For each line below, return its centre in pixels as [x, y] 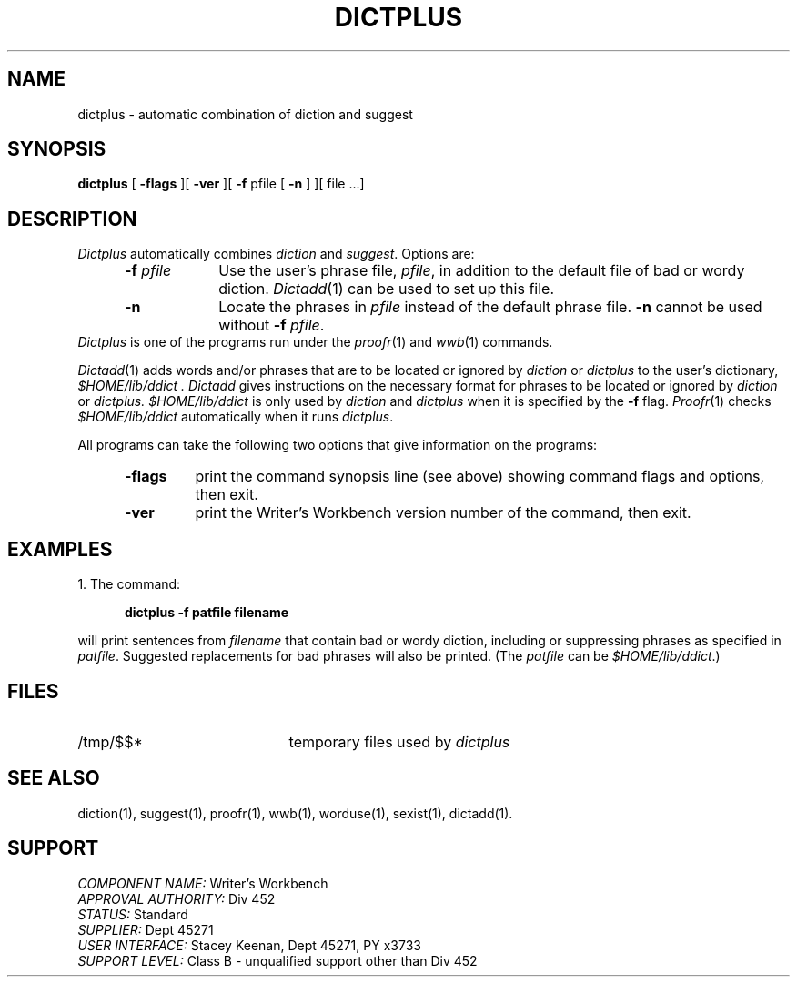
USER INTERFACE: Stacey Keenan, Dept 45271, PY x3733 [249, 945]
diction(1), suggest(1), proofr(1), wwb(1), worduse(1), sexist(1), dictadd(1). [295, 813]
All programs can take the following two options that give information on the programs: [338, 445]
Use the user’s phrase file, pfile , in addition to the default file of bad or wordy [482, 271]
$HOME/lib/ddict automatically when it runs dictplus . [236, 417]
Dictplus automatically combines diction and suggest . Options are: [276, 254]
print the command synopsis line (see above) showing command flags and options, [480, 477]
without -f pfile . [272, 325]
